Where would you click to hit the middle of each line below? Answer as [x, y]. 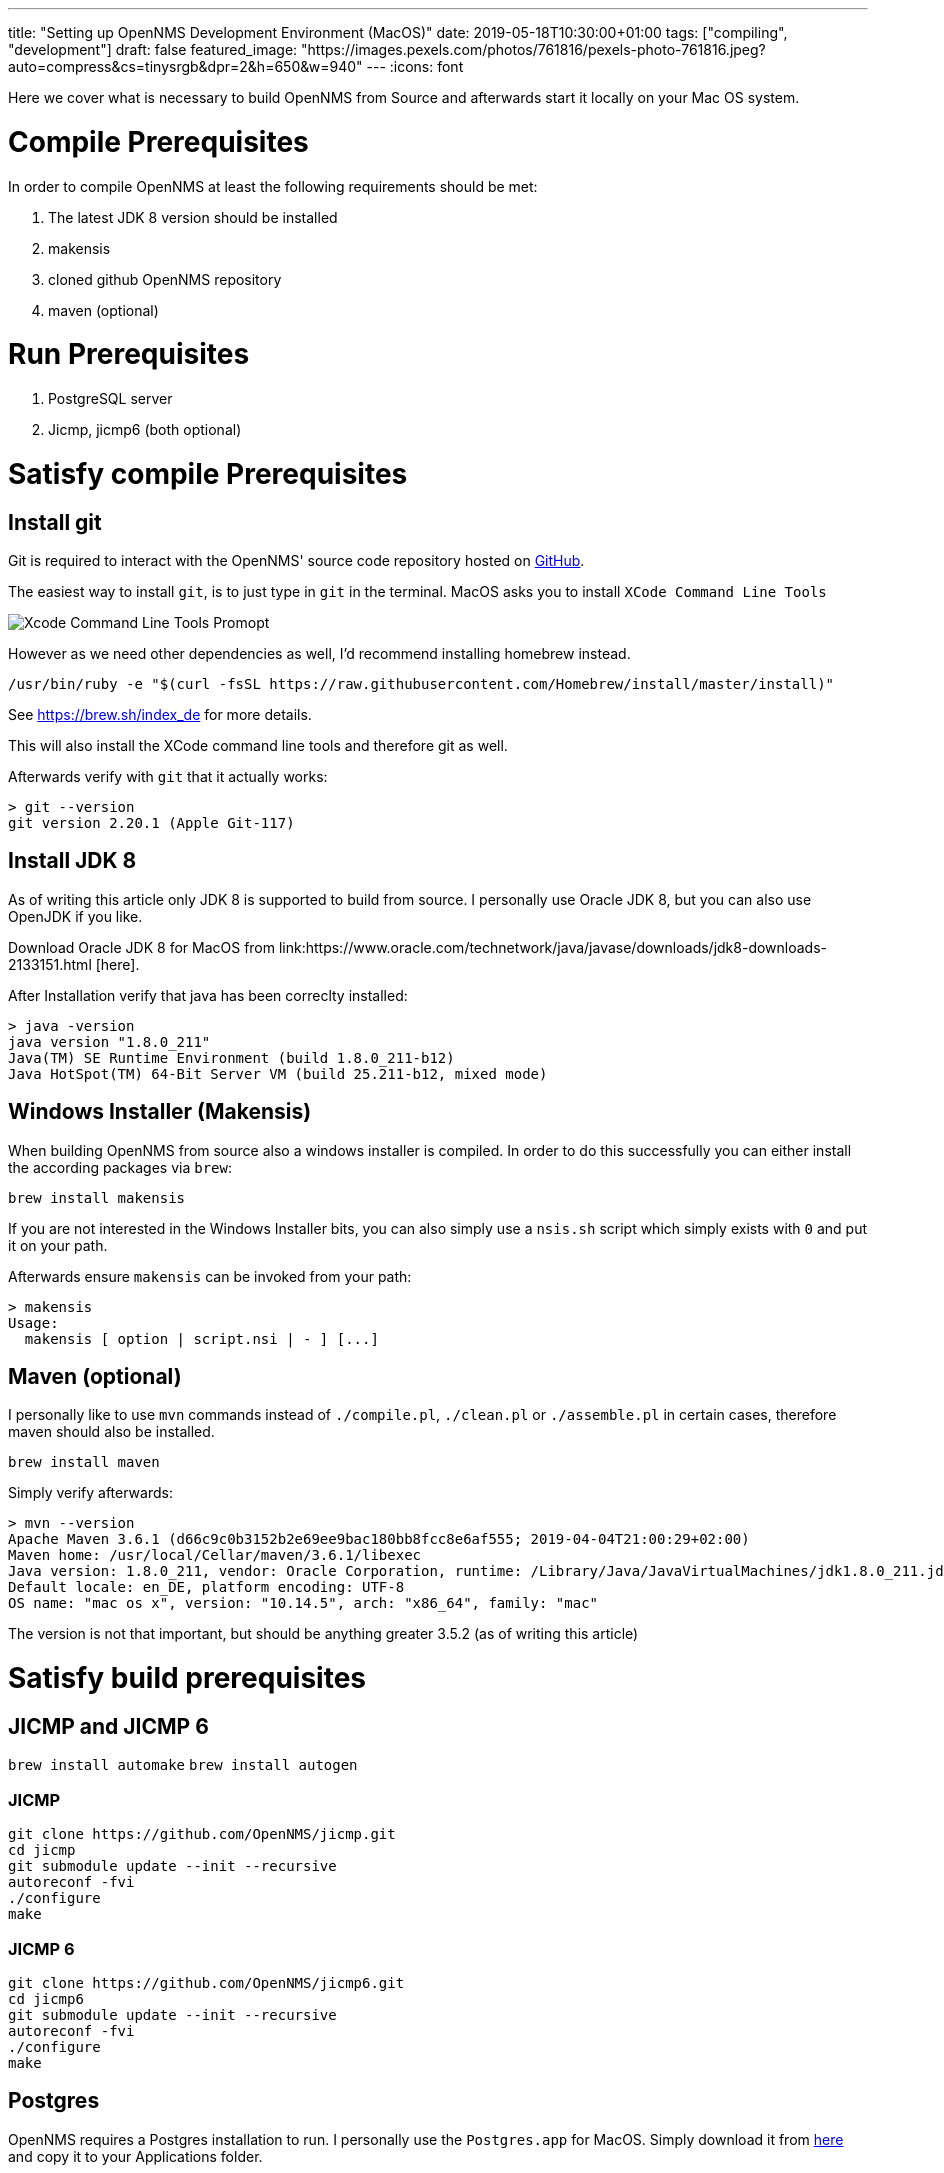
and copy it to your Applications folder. [135, 2156]
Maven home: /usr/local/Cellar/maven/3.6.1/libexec [215, 1555]
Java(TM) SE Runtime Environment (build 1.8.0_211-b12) [231, 1057]
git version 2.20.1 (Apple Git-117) [151, 822]
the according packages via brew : [120, 1167]
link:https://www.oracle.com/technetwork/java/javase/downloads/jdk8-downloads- [553, 947]
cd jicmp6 [46, 1998]
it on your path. [58, 1245]
